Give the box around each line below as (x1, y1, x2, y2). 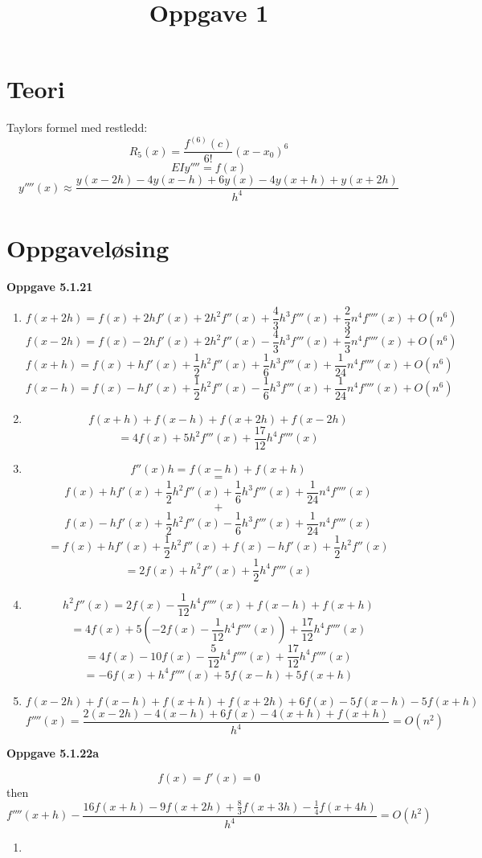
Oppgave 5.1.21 (6, 277, 93, 294)
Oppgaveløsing (6, 232, 170, 264)
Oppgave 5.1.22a (6, 745, 100, 762)
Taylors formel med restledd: (6, 119, 148, 136)
